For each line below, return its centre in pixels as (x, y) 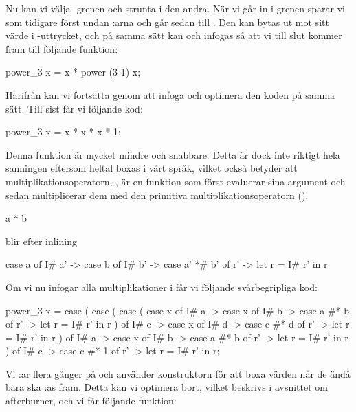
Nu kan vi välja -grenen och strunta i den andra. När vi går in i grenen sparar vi (176, 8)
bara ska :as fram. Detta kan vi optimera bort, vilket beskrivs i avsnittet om (167, 387)
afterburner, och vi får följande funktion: (91, 401)
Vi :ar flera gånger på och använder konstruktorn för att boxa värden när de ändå (178, 373)
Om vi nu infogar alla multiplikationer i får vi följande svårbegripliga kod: (162, 287)
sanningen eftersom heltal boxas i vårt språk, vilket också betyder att (152, 168)
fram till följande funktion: (62, 48)
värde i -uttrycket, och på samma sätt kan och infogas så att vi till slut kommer (174, 35)
